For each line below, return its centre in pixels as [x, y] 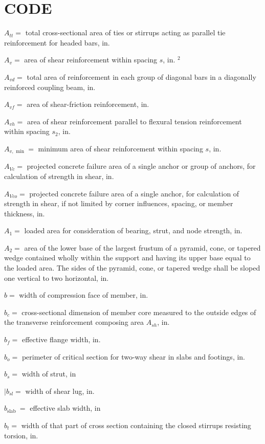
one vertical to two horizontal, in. [57, 277]
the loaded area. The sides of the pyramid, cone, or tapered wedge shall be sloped [132, 268]
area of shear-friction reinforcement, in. [88, 104]
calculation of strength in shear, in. [59, 176]
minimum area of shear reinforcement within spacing [120, 148]
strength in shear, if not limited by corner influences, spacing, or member [119, 203]
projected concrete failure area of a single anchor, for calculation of [134, 193]
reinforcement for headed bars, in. [57, 42]
